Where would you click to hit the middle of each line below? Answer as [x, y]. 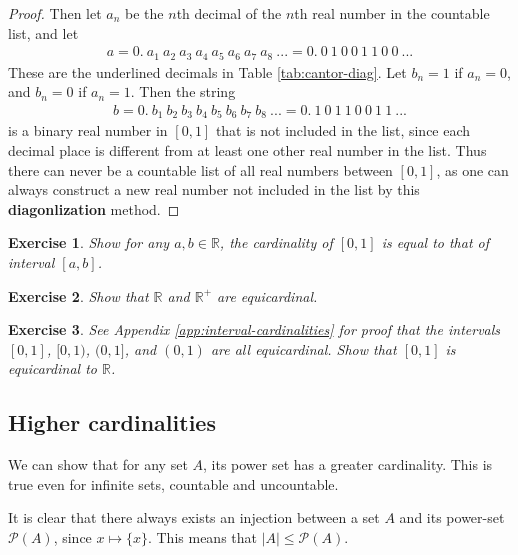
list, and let [43, 32]
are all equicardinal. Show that [303, 348]
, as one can [472, 169]
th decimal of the [229, 13]
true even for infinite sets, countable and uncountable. [173, 483]
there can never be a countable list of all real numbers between [200, 169]
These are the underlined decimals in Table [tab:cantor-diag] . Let [207, 71]
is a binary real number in [88, 130]
